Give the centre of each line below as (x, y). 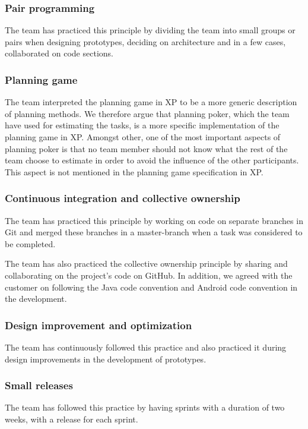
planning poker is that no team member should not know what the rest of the (146, 148)
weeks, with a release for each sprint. (72, 419)
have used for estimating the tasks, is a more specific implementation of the (142, 125)
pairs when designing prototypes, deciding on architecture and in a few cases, (145, 41)
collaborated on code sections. (59, 53)
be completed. (30, 243)
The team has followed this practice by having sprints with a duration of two (145, 407)
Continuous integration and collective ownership (123, 198)
